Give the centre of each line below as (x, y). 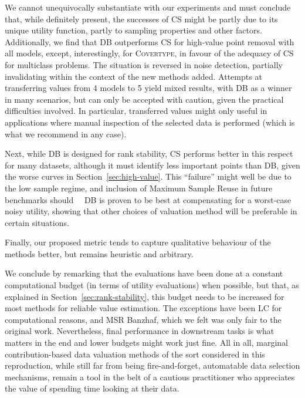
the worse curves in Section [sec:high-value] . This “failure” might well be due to (148, 176)
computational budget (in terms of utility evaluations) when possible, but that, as (152, 285)
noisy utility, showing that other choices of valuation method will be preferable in (151, 211)
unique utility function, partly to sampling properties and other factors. (133, 30)
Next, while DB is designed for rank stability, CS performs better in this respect (149, 154)
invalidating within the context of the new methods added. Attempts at (133, 76)
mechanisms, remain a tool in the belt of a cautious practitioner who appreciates (150, 377)
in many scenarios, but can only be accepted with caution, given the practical (144, 99)
